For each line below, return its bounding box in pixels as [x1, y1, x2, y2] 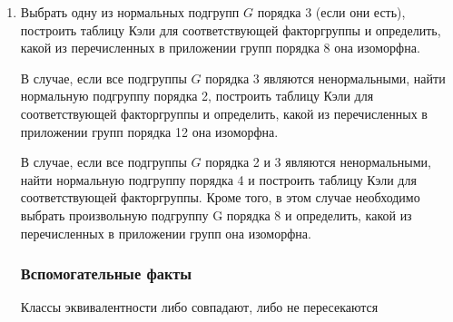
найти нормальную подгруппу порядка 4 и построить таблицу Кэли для [20, 170, 417, 189]
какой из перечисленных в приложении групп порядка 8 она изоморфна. [20, 38, 420, 57]
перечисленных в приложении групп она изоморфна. [20, 223, 311, 242]
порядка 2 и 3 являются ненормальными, [205, 152, 432, 171]
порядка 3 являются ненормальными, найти [205, 68, 446, 87]
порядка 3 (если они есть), [257, 3, 406, 21]
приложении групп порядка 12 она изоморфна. [20, 122, 279, 141]
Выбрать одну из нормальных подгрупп [20, 3, 240, 21]
